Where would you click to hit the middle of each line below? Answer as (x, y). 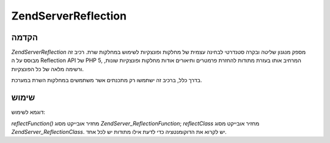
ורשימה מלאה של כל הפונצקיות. (47, 69)
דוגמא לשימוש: (28, 112)
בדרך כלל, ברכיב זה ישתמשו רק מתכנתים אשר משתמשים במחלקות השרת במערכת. (107, 80)
